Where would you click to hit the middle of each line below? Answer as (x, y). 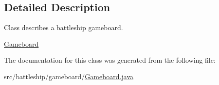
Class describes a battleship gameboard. (64, 27)
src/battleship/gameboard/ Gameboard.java (69, 76)
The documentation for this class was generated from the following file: (110, 60)
